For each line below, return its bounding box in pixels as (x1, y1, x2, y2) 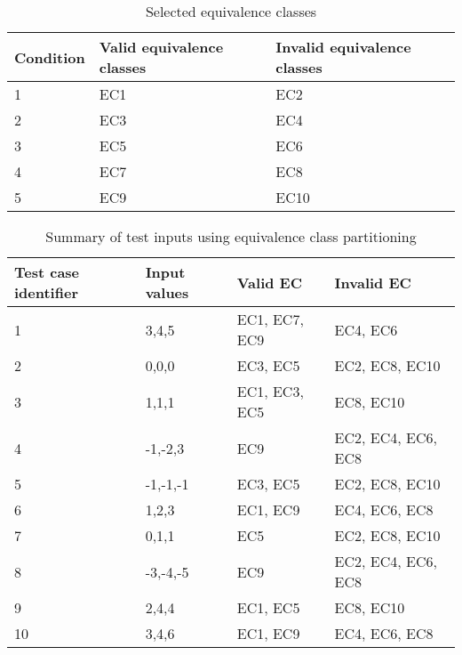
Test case (14, 262, 80, 282)
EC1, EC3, (236, 381, 304, 401)
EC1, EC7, (236, 309, 304, 329)
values (145, 282, 189, 303)
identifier (14, 282, 78, 303)
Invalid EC (334, 271, 411, 293)
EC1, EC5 (236, 597, 300, 618)
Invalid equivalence (275, 36, 411, 57)
